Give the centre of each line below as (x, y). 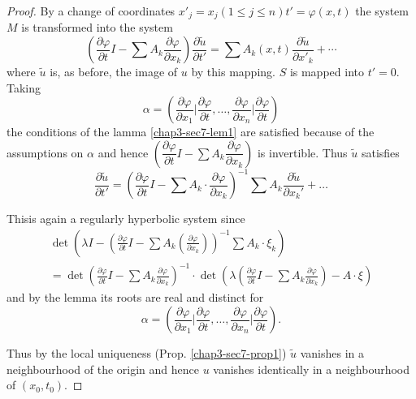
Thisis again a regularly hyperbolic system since (126, 219)
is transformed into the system (97, 27)
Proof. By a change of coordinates (91, 11)
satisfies (380, 152)
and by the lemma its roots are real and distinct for (135, 297)
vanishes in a (332, 353)
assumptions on (45, 152)
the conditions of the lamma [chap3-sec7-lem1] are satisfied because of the (191, 132)
